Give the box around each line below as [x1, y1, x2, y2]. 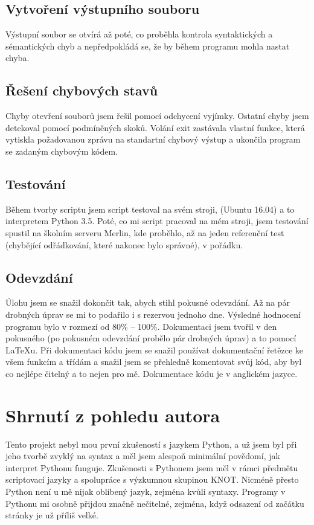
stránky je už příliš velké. [5, 509, 98, 521]
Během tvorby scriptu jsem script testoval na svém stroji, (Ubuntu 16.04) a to [5, 202, 295, 215]
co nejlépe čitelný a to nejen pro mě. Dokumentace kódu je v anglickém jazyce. [5, 367, 298, 379]
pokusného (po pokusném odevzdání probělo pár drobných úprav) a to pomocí [5, 332, 296, 344]
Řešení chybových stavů [5, 81, 158, 100]
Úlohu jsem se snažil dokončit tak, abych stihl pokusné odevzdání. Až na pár [5, 296, 290, 309]
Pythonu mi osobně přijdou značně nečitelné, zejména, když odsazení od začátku [5, 497, 304, 509]
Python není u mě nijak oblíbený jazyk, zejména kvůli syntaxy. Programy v [5, 485, 286, 497]
